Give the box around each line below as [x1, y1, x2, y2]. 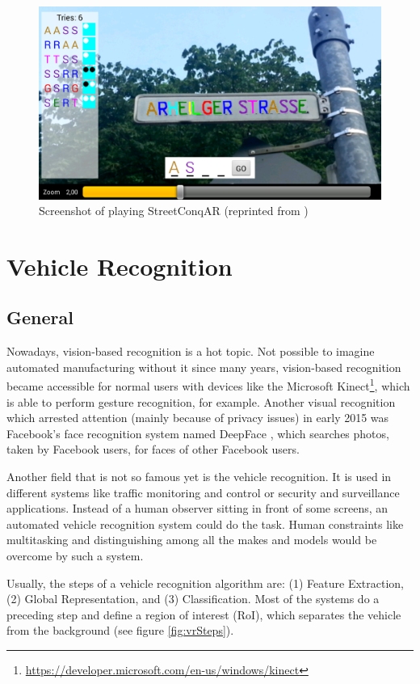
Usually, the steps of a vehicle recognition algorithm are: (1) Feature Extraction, [6, 574, 404, 591]
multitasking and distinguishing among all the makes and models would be [6, 531, 377, 548]
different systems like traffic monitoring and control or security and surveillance [6, 483, 400, 500]
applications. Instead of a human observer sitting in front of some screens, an [6, 500, 388, 517]
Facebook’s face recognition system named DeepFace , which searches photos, [6, 424, 389, 441]
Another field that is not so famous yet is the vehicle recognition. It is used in [6, 468, 392, 485]
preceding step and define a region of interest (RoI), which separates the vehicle [6, 606, 401, 623]
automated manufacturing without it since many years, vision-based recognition [6, 358, 401, 375]
